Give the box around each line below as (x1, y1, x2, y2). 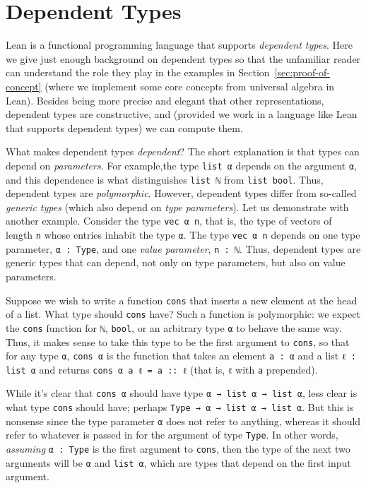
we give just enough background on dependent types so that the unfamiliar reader (6, 51, 361, 66)
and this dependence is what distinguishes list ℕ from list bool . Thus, (6, 172, 324, 186)
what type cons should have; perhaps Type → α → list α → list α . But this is (6, 400, 354, 415)
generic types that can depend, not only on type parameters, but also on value (6, 255, 346, 270)
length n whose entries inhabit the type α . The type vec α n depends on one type (6, 227, 360, 242)
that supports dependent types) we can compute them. (6, 120, 243, 135)
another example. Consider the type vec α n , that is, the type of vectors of (6, 213, 332, 228)
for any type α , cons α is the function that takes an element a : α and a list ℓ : (6, 348, 356, 363)
